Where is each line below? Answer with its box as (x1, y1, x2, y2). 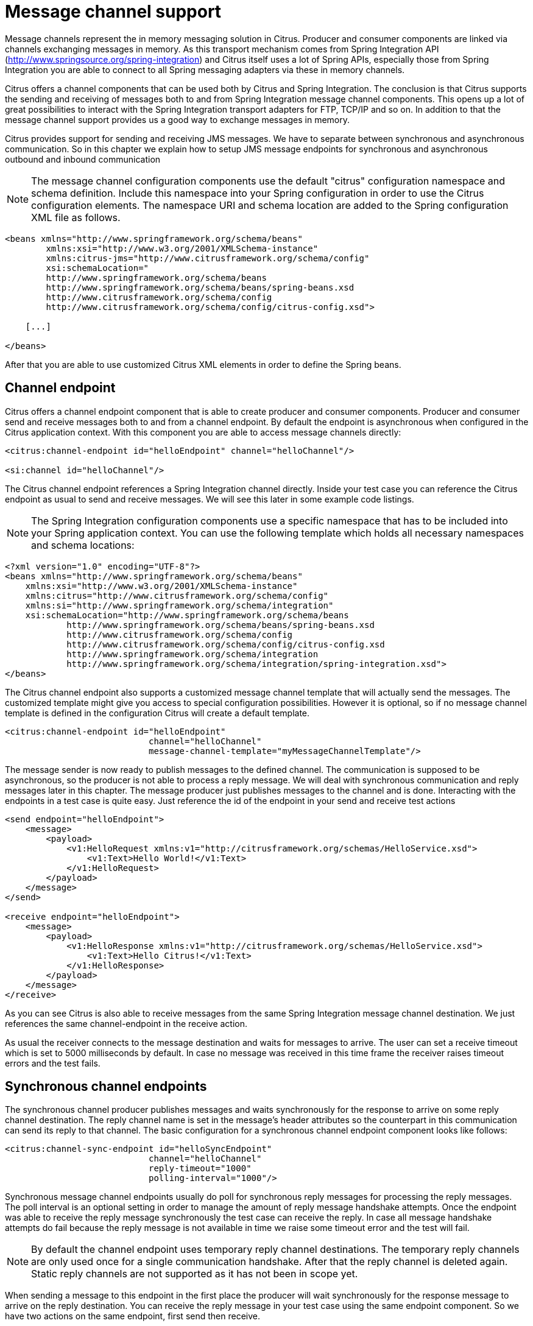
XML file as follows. (31, 211, 121, 224)
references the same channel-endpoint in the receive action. (5, 1018, 248, 1029)
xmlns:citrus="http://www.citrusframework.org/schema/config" (25, 590, 329, 601)
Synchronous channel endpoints (5, 1079, 207, 1095)
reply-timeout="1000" (149, 1163, 252, 1174)
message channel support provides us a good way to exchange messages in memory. (5, 114, 350, 125)
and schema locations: (31, 538, 135, 551)
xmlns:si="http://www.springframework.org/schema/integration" (25, 600, 334, 610)
